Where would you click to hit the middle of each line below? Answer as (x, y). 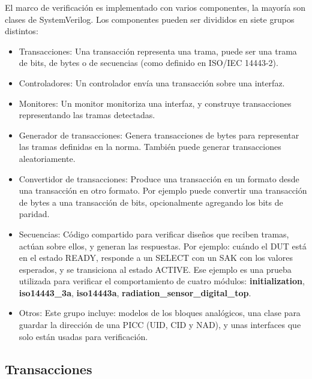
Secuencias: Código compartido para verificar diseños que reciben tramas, (154, 234)
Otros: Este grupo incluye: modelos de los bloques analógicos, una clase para (160, 313)
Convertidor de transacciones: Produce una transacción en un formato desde (159, 178)
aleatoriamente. (47, 158)
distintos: (22, 31)
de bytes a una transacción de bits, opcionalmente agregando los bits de (151, 202)
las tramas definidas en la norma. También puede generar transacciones (150, 147)
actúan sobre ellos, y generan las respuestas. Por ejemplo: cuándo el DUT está (163, 246)
